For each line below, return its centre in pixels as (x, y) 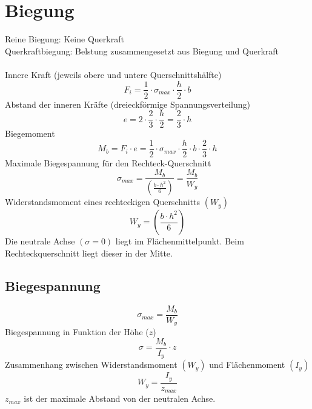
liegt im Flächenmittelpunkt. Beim (180, 241)
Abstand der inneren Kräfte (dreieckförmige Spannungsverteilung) (128, 104)
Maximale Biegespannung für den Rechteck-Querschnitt (108, 162)
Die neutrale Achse (40, 241)
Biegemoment (30, 133)
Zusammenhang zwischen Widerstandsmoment (91, 365)
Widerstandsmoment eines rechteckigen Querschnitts (103, 202)
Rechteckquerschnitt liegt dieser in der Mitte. (89, 253)
